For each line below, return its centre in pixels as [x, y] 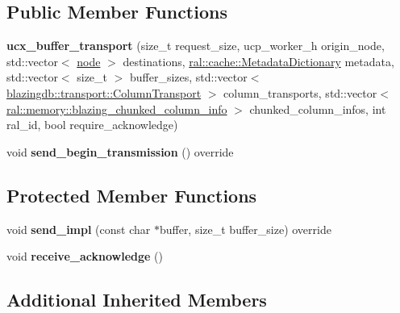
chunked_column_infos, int [318, 109]
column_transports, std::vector [300, 92]
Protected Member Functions [132, 195]
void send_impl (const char [79, 229]
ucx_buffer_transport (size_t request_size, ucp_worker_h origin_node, [196, 46]
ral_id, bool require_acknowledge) [92, 125]
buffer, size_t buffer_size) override [245, 229]
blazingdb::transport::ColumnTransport [104, 92]
